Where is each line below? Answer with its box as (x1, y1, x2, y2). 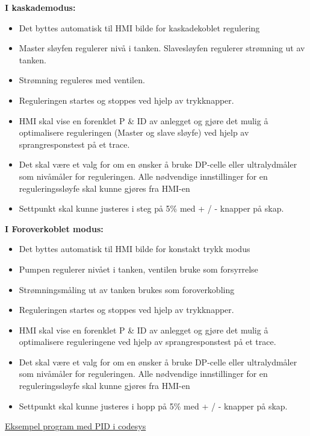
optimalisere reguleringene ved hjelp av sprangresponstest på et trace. (19, 335, 276, 348)
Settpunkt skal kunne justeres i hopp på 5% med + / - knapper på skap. (19, 399, 288, 412)
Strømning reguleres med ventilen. (19, 74, 145, 86)
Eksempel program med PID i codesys (5, 420, 146, 432)
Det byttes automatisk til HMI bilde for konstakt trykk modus (19, 242, 250, 255)
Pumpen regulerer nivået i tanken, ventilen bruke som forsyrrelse (19, 262, 258, 275)
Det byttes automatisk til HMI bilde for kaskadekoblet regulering (19, 21, 260, 34)
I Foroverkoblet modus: (5, 222, 104, 235)
